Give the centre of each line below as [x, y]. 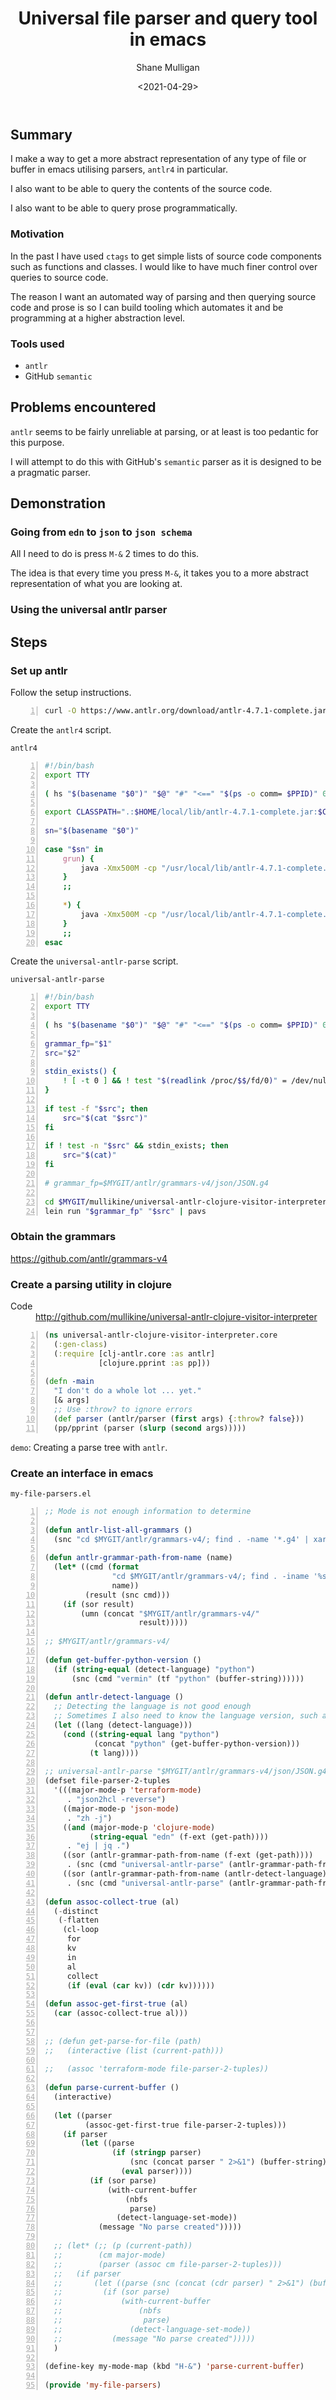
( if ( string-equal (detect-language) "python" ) [154, 1669]
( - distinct [76, 1911]
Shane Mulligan [168, 67]
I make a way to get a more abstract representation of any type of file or [158, 159]
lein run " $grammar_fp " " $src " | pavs [125, 1211]
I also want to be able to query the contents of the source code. [141, 189]
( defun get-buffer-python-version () [123, 1660]
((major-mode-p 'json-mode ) [121, 1808]
